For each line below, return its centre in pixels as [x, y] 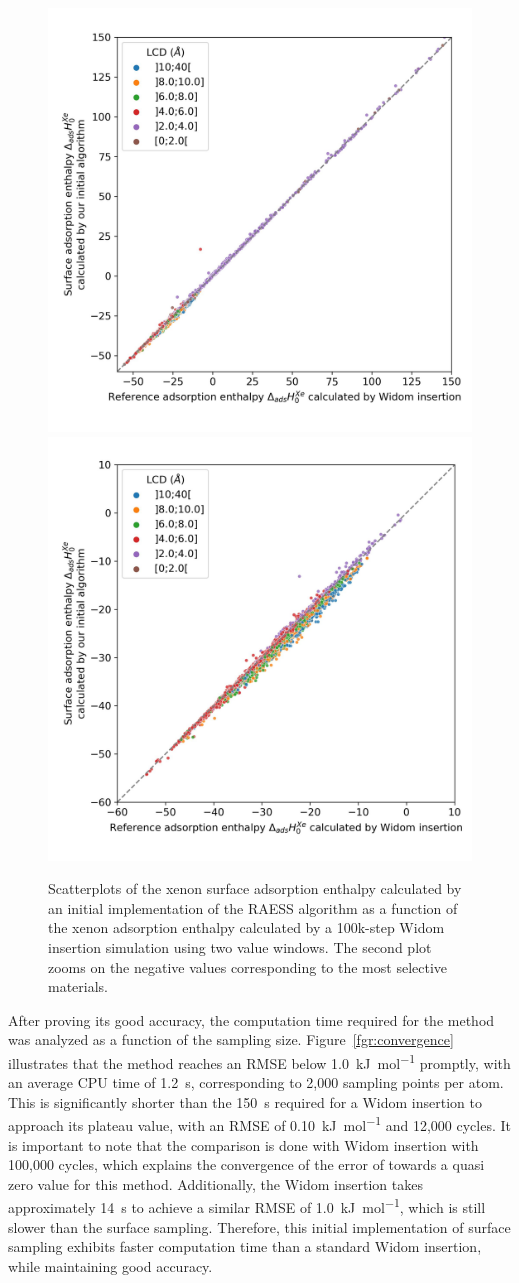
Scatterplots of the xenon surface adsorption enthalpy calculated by [255, 888]
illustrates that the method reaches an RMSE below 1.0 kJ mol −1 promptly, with [259, 1061]
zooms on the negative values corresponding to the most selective [248, 966]
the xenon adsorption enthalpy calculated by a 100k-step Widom [246, 927]
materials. [78, 986]
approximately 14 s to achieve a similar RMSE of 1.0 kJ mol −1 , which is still [247, 1206]
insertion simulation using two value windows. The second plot [240, 946]
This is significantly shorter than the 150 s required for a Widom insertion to [245, 1101]
